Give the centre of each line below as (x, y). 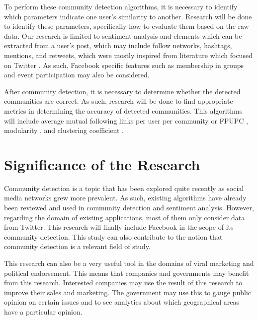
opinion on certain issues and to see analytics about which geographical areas (122, 302)
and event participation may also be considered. (77, 75)
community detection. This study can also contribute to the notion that (113, 236)
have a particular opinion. (43, 311)
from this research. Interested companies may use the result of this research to (123, 283)
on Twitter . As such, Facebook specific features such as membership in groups (124, 65)
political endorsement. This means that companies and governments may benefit (127, 273)
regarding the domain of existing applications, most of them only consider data (125, 217)
